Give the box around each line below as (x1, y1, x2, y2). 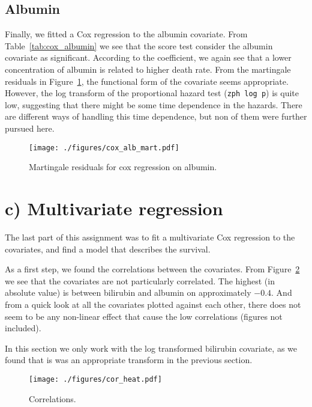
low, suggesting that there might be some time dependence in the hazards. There (5, 98, 302, 111)
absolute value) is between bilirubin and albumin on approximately (5, 286, 251, 299)
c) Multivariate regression (5, 196, 223, 221)
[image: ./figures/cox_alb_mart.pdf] (29, 143, 179, 152)
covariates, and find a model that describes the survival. (5, 242, 211, 255)
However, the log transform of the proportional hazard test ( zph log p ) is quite (5, 87, 299, 99)
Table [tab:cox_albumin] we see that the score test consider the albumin (5, 39, 273, 52)
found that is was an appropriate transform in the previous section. (5, 353, 253, 366)
